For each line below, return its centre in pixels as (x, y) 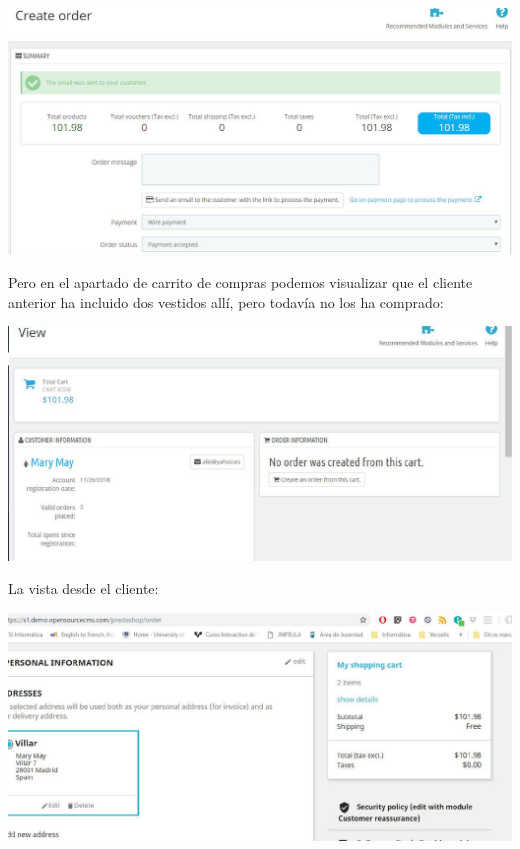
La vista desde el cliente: (83, 588)
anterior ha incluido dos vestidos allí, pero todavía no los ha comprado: (226, 301)
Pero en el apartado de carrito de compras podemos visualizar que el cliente (240, 282)
